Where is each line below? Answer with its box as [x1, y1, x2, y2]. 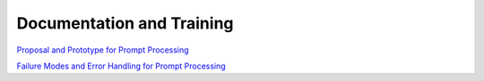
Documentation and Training [16, 13, 234, 33]
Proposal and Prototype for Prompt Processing [16, 45, 189, 55]
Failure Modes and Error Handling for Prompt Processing [16, 61, 226, 71]
